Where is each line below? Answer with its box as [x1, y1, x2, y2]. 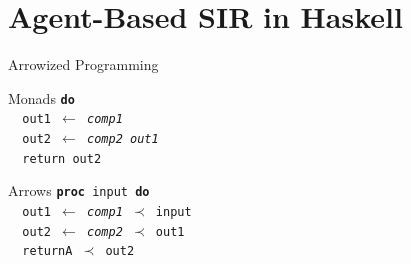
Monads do [8, 87, 75, 108]
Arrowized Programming [8, 54, 159, 75]
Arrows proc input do [8, 180, 150, 201]
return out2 [22, 151, 102, 166]
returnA [22, 244, 73, 259]
